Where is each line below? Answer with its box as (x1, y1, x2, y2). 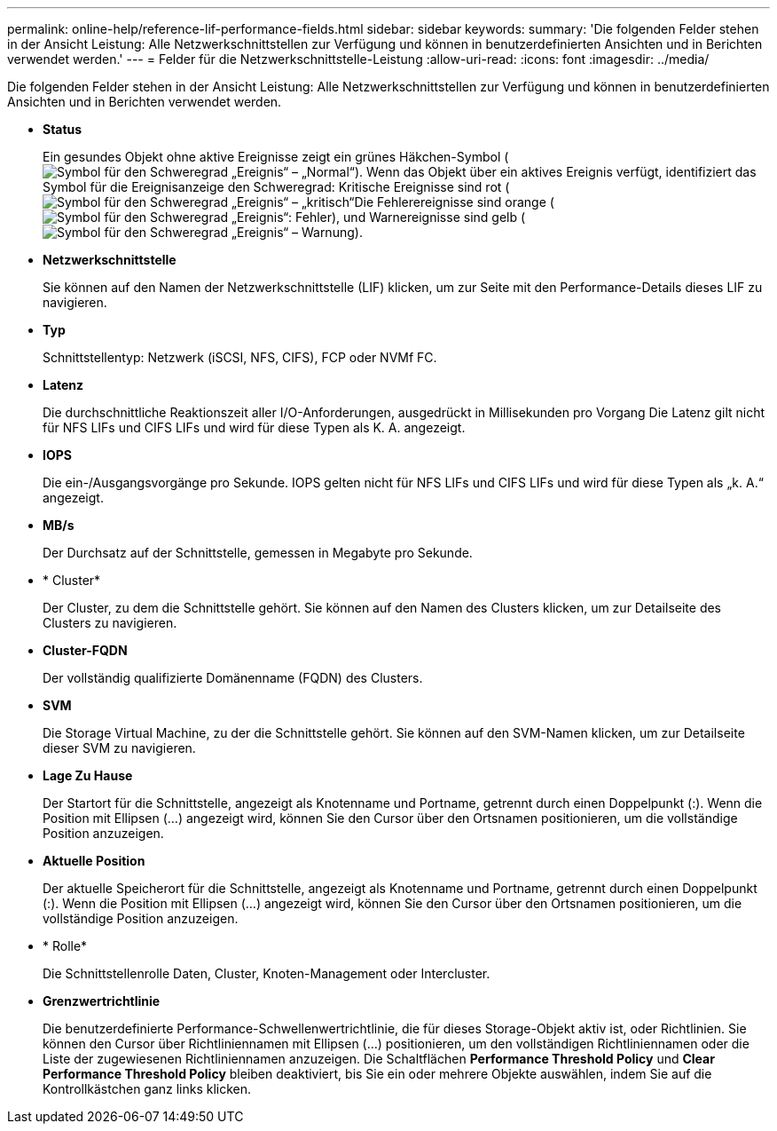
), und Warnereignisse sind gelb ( (332, 210, 526, 225)
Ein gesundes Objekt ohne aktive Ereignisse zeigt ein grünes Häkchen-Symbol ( (43, 149, 509, 164)
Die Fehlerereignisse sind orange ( (354, 194, 554, 210)
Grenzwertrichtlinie (43, 993, 161, 1008)
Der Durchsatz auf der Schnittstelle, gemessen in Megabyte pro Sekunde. (43, 545, 473, 560)
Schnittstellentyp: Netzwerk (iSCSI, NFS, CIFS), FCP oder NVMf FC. (43, 350, 437, 365)
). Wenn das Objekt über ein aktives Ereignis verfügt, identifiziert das (354, 164, 757, 179)
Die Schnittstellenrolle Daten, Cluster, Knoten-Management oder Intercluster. (43, 966, 491, 981)
